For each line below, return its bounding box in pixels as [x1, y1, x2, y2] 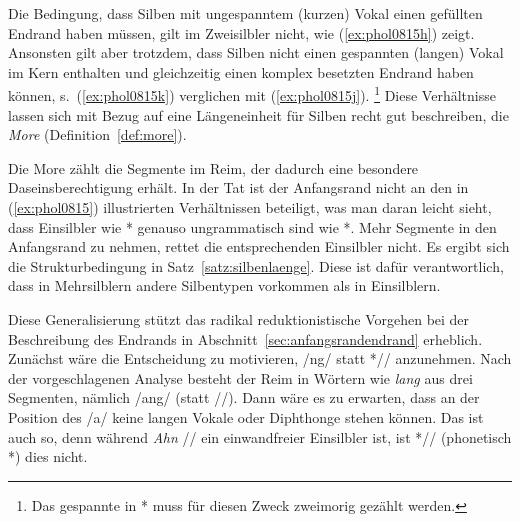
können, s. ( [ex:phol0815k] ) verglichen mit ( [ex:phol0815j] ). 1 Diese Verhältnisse [8, 82, 496, 106]
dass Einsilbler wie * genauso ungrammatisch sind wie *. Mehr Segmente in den [8, 216, 497, 237]
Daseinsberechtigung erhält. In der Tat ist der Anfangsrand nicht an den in [8, 177, 469, 198]
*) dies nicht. [8, 446, 88, 467]
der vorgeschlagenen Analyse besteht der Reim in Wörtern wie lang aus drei [8, 367, 473, 388]
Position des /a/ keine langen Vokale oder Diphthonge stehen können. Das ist [8, 406, 484, 427]
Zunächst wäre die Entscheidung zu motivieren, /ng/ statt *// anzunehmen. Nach [8, 348, 512, 369]
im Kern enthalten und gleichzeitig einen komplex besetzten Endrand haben [8, 61, 474, 82]
